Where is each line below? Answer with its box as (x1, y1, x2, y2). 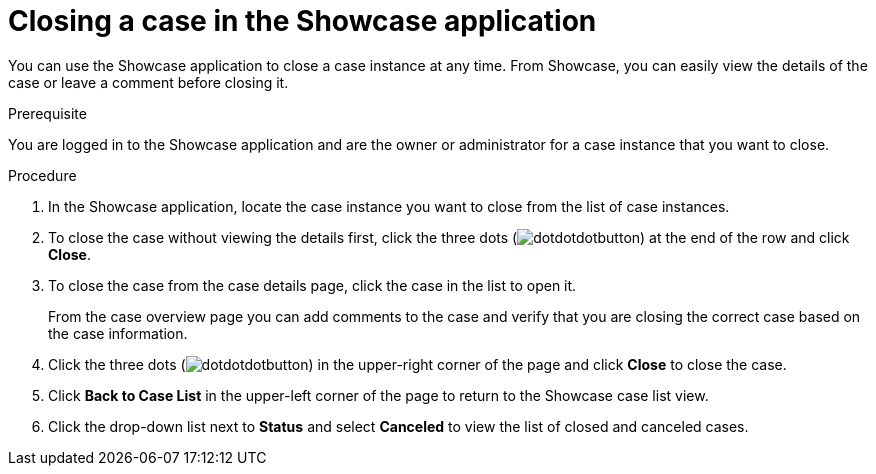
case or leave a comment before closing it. (8, 73, 289, 91)
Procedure (8, 166, 77, 184)
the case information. (48, 324, 188, 342)
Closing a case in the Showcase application (8, 4, 597, 38)
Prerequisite (8, 104, 87, 122)
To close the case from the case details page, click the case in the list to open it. (48, 276, 577, 294)
